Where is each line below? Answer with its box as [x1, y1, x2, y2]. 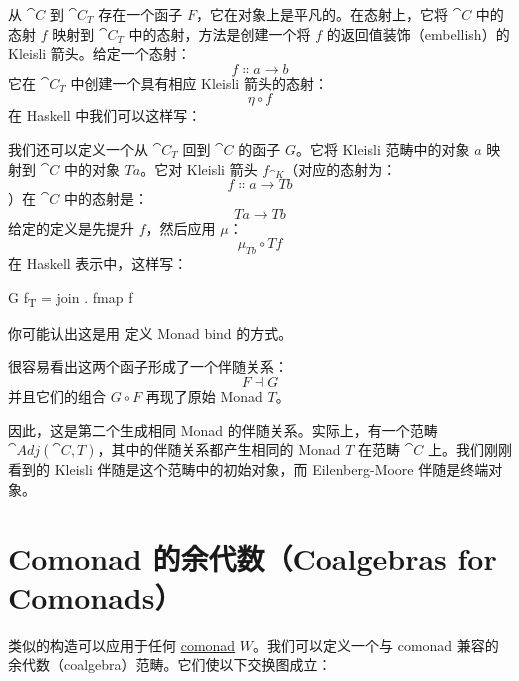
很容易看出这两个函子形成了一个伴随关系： [8, 356, 288, 377]
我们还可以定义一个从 [8, 138, 148, 159]
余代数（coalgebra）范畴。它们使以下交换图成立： [8, 654, 332, 675]
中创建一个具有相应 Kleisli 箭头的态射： [70, 72, 328, 93]
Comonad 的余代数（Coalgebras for [8, 537, 497, 578]
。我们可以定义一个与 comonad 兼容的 [253, 634, 499, 655]
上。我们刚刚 [427, 439, 512, 460]
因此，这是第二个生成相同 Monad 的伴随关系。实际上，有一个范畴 [8, 419, 438, 440]
